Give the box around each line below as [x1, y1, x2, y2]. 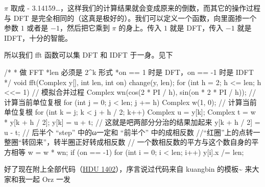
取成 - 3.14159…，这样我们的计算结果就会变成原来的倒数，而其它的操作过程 [10, 3, 260, 13]
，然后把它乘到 [59, 22, 110, 33]
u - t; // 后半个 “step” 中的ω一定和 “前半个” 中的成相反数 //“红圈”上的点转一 [4, 126, 260, 137]
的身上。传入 [118, 22, 162, 33]
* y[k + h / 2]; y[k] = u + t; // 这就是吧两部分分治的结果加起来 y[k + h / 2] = [4, 116, 260, 127]
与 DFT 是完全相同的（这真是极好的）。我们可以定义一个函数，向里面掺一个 [4, 12, 257, 23]
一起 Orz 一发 [25, 173, 70, 184]
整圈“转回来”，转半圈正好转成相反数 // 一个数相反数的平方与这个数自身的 [4, 137, 252, 147]
